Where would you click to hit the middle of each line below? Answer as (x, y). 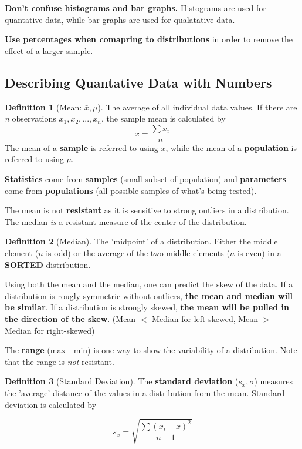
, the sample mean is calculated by (163, 118)
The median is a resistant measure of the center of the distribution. (126, 221)
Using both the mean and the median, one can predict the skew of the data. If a (149, 284)
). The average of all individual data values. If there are (197, 107)
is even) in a (259, 252)
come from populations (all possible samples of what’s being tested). (131, 190)
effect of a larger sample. (49, 50)
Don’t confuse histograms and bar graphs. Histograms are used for (135, 8)
